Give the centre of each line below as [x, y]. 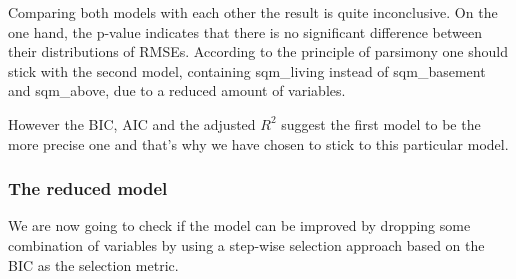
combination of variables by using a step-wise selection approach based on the [246, 244]
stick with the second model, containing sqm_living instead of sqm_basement [247, 70]
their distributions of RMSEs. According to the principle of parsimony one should [258, 51]
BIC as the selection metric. [93, 264]
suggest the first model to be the [381, 123]
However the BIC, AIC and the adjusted [132, 123]
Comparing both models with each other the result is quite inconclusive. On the [253, 12]
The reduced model [88, 188]
